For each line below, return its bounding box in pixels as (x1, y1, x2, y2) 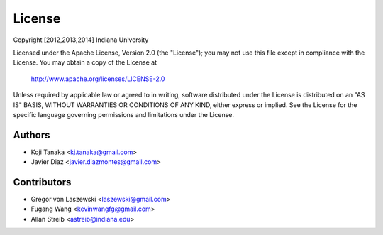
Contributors (13, 176, 72, 188)
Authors (13, 129, 50, 141)
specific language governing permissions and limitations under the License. (13, 110, 234, 119)
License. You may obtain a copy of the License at (13, 58, 157, 67)
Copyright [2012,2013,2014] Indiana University (13, 35, 149, 44)
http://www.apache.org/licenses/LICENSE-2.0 (30, 75, 165, 83)
